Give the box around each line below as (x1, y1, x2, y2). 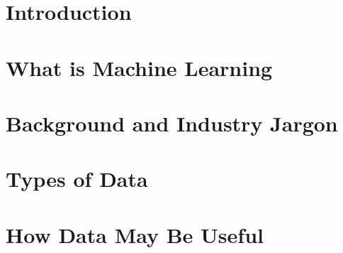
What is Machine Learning (6, 53, 273, 82)
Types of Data (6, 164, 148, 193)
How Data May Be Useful (6, 220, 264, 249)
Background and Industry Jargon (6, 108, 338, 137)
